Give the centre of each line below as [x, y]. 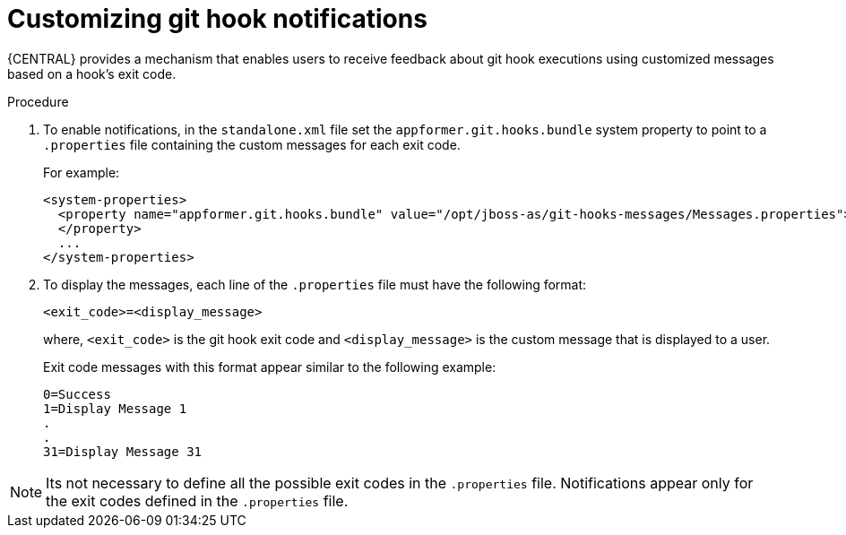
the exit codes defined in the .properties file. [197, 500]
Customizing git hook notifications [217, 19]
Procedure [38, 101]
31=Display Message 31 [123, 451]
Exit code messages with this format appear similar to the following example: [270, 367]
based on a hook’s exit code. [92, 73]
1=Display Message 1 [115, 408]
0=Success [77, 394]
